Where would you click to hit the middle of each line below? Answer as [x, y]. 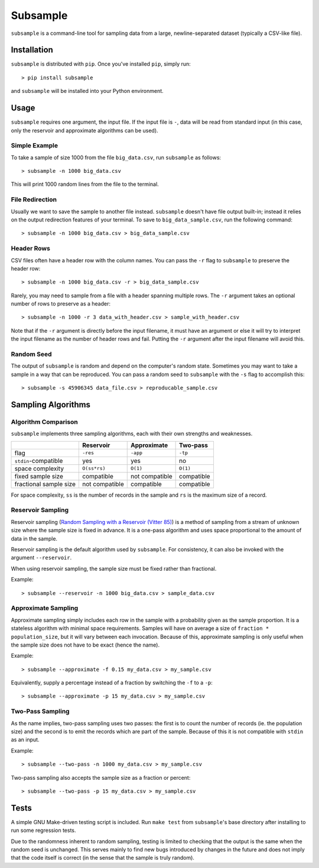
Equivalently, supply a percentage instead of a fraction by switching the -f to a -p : [112, 683]
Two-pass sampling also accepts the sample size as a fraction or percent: [101, 777]
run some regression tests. [43, 830]
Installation [32, 50]
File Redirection [34, 200]
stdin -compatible [39, 461]
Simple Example [35, 146]
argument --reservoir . [41, 558]
